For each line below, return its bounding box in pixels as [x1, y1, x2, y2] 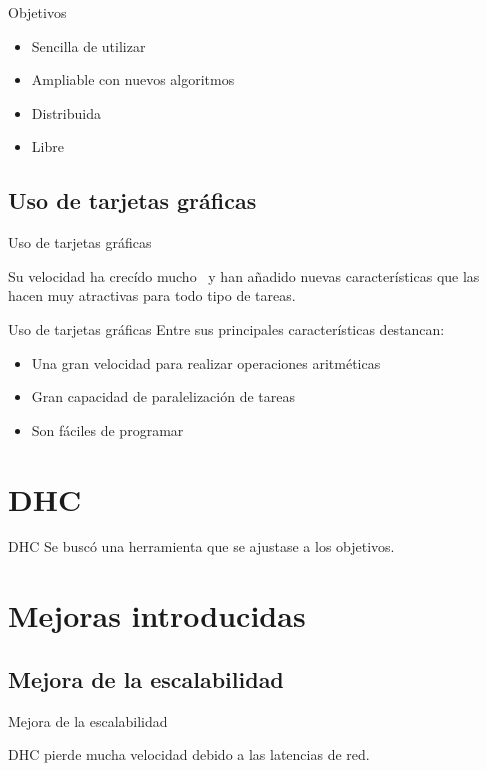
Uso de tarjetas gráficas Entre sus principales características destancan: [8, 318, 445, 339]
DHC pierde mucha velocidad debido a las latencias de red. [8, 744, 370, 765]
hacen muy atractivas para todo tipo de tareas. [8, 285, 296, 306]
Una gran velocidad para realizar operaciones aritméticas [31, 352, 381, 373]
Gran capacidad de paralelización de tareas [31, 386, 295, 407]
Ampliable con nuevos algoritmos [31, 69, 235, 90]
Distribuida [31, 102, 101, 123]
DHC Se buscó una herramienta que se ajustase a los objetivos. [8, 536, 395, 557]
